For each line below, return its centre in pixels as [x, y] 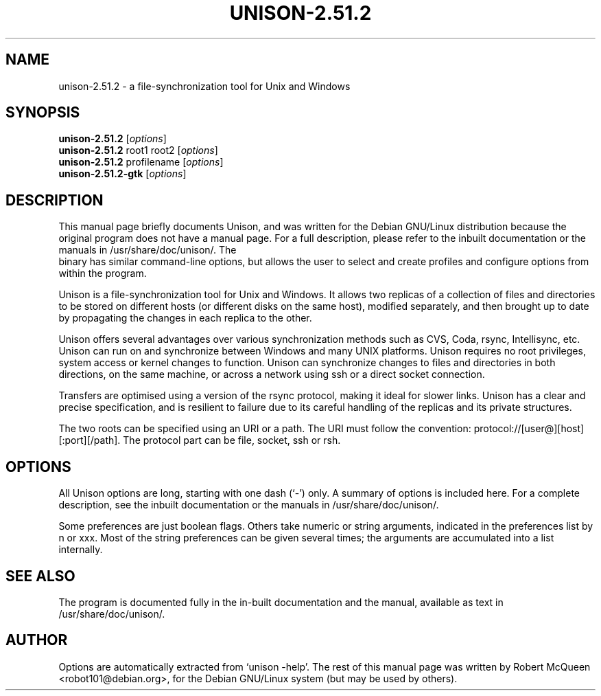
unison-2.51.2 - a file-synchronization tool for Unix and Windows [204, 86]
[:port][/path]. [90, 440]
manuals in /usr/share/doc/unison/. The [148, 250]
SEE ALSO [40, 576]
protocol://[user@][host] [529, 429]
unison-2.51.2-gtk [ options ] [122, 174]
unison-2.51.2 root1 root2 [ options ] [138, 150]
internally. [81, 550]
